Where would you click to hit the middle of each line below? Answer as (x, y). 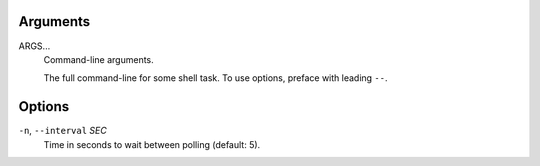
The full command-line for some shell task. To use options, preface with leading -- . (215, 78)
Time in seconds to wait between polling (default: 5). (152, 144)
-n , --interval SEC (62, 131)
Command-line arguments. (98, 59)
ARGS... (34, 46)
